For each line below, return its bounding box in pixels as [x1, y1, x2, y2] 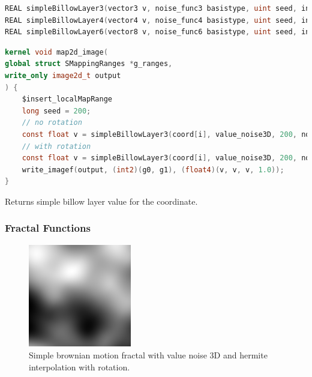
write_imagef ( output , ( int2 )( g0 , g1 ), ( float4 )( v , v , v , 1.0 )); [22, 165, 284, 174]
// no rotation [22, 118, 82, 127]
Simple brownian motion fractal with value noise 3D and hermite [29, 348, 268, 361]
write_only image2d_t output [5, 71, 121, 80]
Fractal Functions [5, 220, 91, 235]
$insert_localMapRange [22, 95, 112, 104]
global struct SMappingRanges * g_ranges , [5, 59, 173, 68]
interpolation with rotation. [29, 360, 130, 373]
